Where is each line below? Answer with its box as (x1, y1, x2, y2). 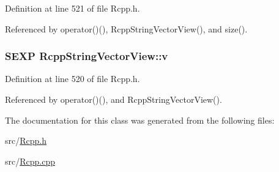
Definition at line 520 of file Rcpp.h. (5, 72, 140, 85)
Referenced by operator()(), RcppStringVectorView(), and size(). (5, 22, 248, 35)
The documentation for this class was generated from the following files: (5, 113, 275, 126)
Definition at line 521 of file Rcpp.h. (5, 2, 140, 14)
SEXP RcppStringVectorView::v (5, 48, 168, 64)
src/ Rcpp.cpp (5, 154, 55, 167)
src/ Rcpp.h (5, 134, 46, 147)
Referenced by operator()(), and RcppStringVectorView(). (5, 93, 222, 105)
